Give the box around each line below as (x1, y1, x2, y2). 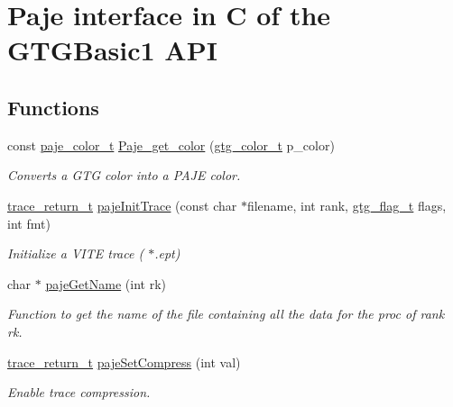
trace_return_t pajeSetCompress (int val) (7, 352, 241, 371)
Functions (7, 93, 99, 121)
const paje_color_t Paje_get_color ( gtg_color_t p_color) (7, 135, 335, 154)
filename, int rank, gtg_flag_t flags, (246, 195, 447, 214)
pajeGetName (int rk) (45, 274, 166, 293)
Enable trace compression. (7, 383, 151, 402)
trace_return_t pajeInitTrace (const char (7, 195, 237, 214)
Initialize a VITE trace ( (7, 244, 144, 263)
